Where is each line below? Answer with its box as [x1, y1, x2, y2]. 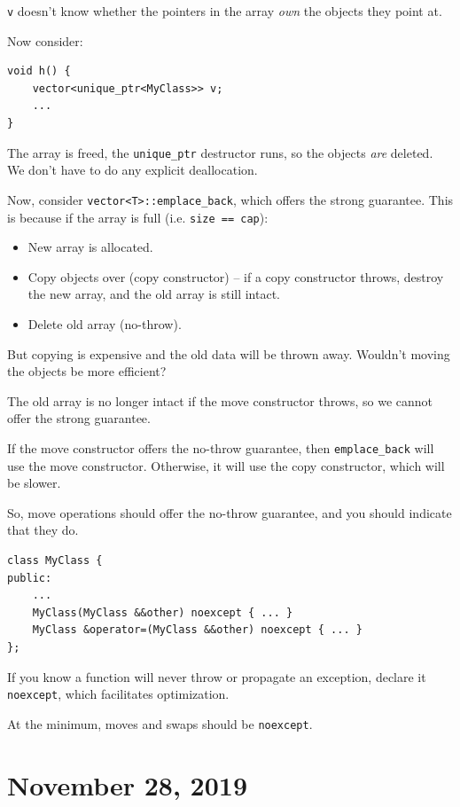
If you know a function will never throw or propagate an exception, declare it [7, 667, 426, 686]
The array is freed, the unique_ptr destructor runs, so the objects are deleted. [7, 143, 433, 161]
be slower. [7, 474, 61, 492]
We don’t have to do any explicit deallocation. [7, 161, 258, 179]
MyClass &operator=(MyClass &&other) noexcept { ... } [32, 623, 363, 637]
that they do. [7, 521, 79, 539]
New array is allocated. [27, 238, 153, 256]
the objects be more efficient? [7, 362, 167, 380]
